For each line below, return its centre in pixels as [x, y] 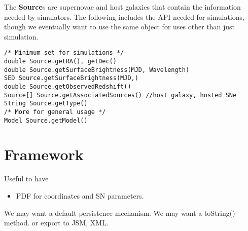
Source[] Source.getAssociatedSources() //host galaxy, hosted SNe [120, 95]
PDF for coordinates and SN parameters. [80, 196]
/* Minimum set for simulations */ [64, 53]
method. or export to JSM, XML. [56, 223]
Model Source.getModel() [46, 120]
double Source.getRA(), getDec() [60, 62]
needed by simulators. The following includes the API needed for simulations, [124, 16]
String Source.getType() [46, 104]
